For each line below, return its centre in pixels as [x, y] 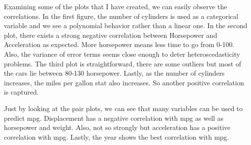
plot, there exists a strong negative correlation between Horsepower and [111, 35]
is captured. [21, 92]
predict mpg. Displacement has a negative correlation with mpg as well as [114, 118]
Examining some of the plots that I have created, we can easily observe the [116, 6]
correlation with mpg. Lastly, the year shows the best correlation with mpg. [117, 137]
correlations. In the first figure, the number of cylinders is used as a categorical [121, 16]
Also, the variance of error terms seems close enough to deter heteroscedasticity [122, 54]
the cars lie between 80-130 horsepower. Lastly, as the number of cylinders [114, 73]
